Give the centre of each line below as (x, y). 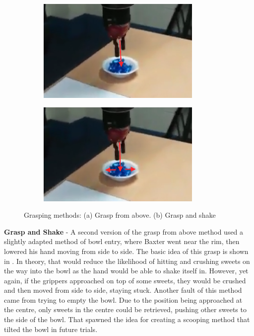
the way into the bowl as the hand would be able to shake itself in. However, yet (126, 271)
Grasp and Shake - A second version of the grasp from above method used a (124, 231)
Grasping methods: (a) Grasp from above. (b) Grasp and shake (120, 215)
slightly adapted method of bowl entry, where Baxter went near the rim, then (122, 241)
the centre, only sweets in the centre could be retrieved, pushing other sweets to (125, 309)
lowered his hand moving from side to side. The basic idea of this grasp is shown (126, 251)
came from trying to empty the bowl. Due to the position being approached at (123, 299)
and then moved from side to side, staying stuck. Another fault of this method (123, 290)
